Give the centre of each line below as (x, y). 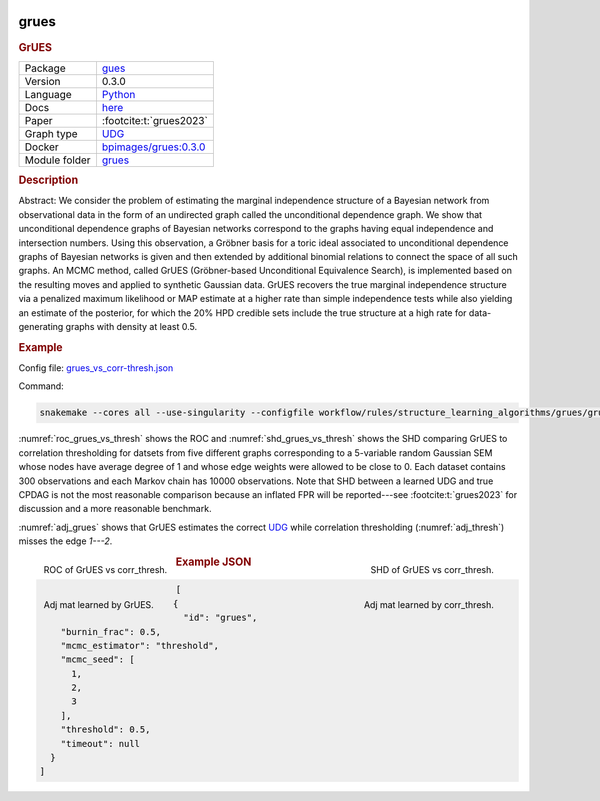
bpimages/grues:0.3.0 (153, 147)
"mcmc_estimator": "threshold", (140, 645)
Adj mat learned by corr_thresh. (428, 605)
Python (118, 94)
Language (48, 94)
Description (48, 180)
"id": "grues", (220, 618)
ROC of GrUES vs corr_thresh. (105, 570)
